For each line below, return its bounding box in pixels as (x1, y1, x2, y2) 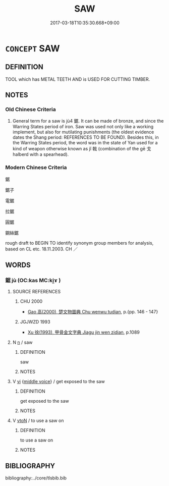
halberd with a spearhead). (12, 151, 69, 157)
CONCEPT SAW (5, 42, 60, 54)
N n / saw (12, 339, 33, 346)
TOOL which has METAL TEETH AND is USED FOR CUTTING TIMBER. (5, 76, 150, 82)
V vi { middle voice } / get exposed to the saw (12, 379, 105, 385)
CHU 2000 (20, 298, 43, 304)
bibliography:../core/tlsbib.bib (5, 475, 67, 481)
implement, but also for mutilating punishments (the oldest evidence (12, 129, 154, 135)
